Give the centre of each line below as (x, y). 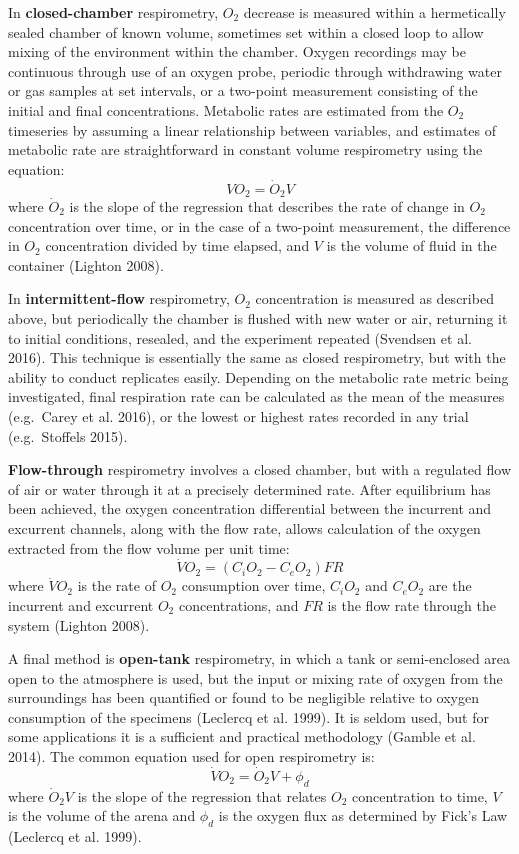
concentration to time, (419, 795)
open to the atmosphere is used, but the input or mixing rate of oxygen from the (255, 677)
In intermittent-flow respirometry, (119, 298)
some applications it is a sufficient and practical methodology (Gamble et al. (242, 736)
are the (450, 585)
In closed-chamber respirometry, (113, 12)
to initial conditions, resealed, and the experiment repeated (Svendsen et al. (240, 337)
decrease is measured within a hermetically (374, 12)
